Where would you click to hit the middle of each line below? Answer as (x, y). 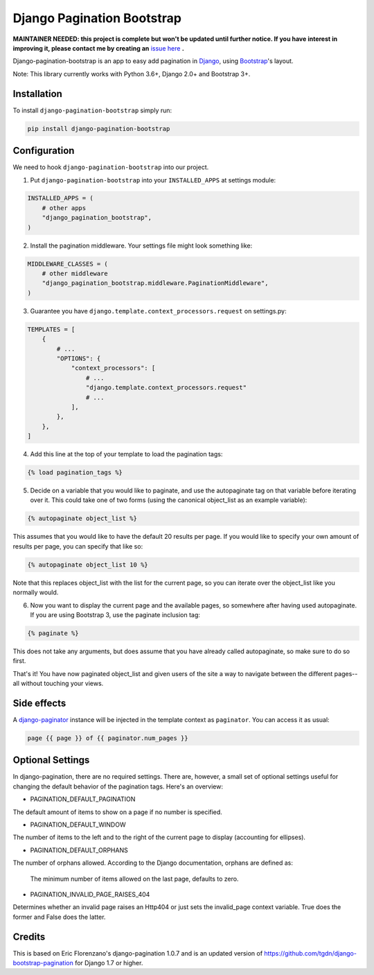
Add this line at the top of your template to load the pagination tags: (126, 454)
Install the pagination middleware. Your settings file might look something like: (141, 245)
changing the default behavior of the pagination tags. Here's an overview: (118, 786)
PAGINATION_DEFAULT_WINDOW (78, 825)
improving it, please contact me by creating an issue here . (99, 48)
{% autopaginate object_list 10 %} (88, 564)
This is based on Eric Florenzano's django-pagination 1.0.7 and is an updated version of (138, 953)
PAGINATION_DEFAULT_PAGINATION (83, 799)
